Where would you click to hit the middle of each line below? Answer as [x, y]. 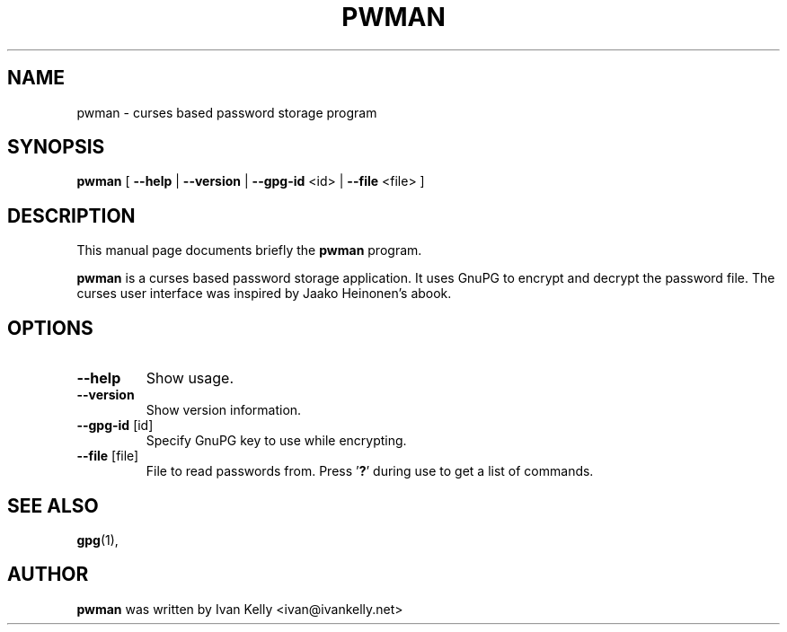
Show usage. [190, 378]
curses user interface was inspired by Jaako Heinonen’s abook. [264, 294]
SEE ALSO [53, 505]
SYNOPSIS [56, 147]
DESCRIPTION [71, 215]
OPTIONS [50, 328]
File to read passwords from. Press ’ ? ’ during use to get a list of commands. [370, 471]
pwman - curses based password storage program [227, 112]
